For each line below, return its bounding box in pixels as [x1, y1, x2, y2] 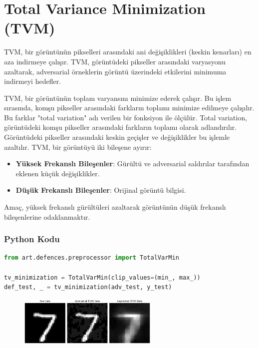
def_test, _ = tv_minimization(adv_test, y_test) [4, 284, 172, 291]
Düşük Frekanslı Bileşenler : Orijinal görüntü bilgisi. [15, 185, 186, 195]
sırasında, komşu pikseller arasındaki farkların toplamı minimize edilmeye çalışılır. [4, 102, 255, 113]
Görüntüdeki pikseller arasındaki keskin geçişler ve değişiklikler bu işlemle [4, 132, 230, 142]
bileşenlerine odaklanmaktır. [4, 211, 90, 222]
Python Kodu [4, 233, 60, 245]
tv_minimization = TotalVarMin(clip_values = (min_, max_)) [4, 274, 201, 281]
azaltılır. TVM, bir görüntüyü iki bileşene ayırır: [4, 141, 152, 152]
